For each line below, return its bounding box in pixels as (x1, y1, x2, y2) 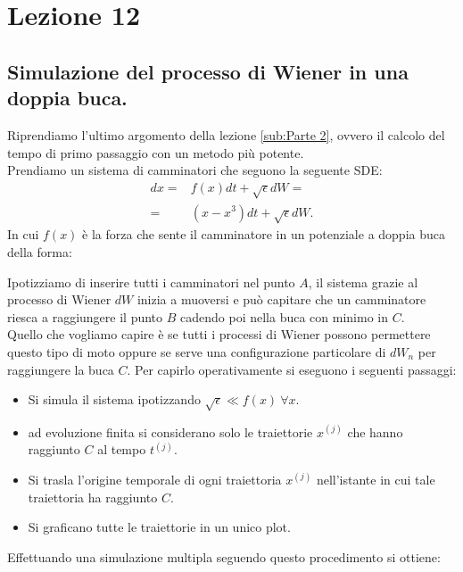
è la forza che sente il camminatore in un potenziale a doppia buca (82, 225, 445, 244)
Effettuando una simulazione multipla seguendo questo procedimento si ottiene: (7, 547, 441, 566)
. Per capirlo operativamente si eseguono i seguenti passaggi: (127, 360, 457, 378)
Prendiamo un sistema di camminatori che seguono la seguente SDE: (7, 161, 383, 179)
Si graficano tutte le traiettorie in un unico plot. (28, 518, 291, 536)
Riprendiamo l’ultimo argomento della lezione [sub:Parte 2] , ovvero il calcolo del (7, 125, 445, 144)
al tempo (97, 440, 146, 459)
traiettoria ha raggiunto (28, 487, 158, 506)
